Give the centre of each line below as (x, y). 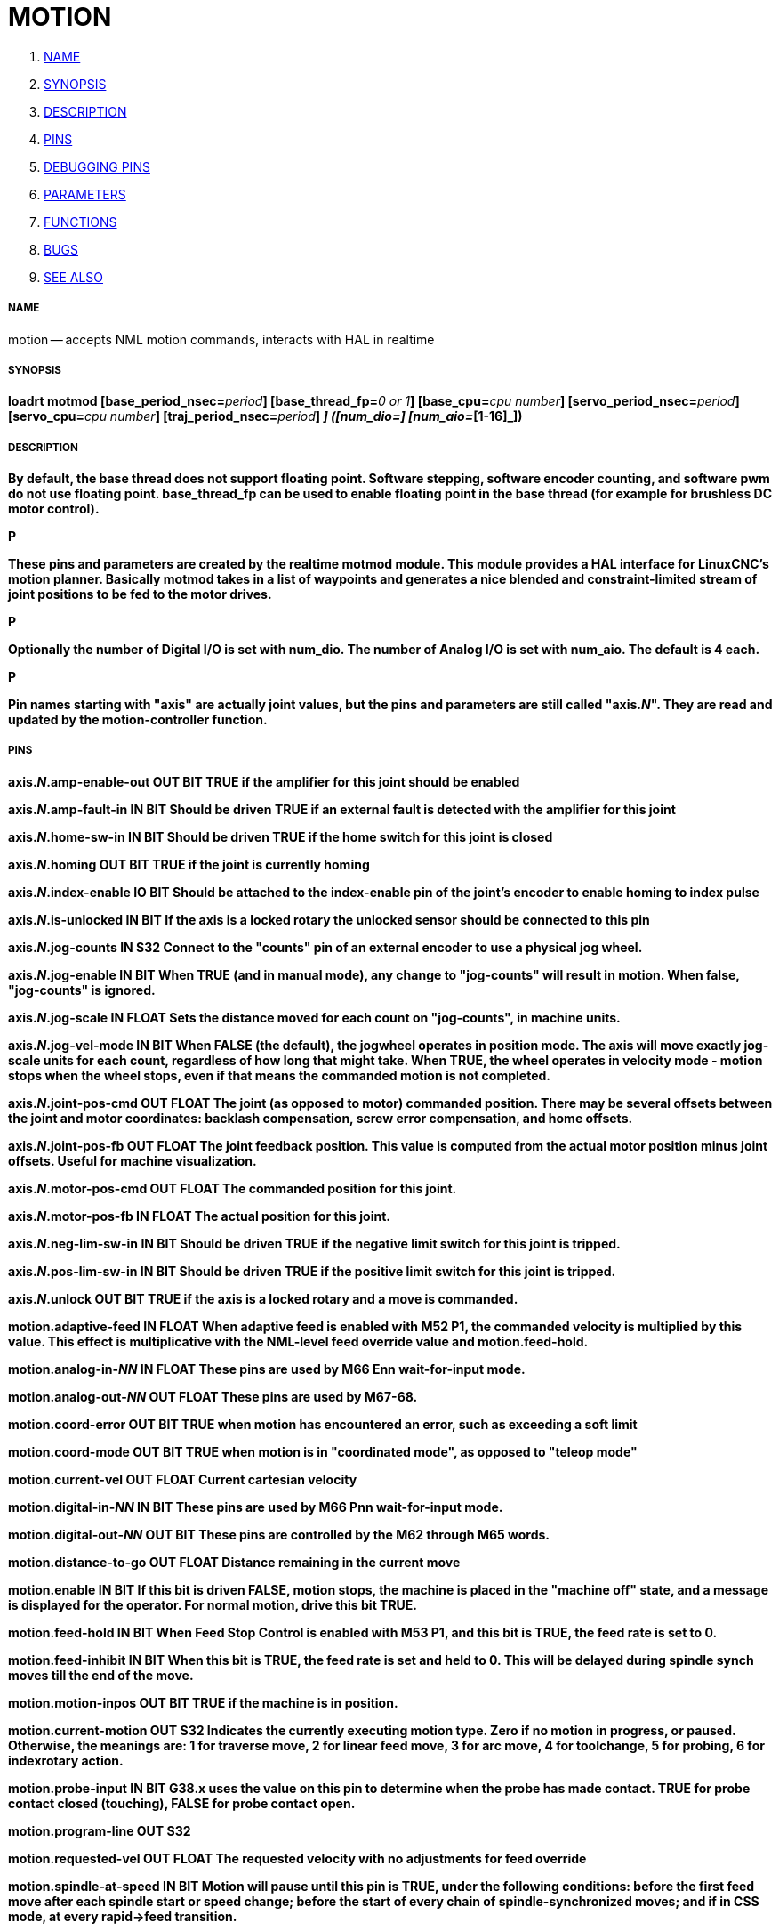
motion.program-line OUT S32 (100, 1830)
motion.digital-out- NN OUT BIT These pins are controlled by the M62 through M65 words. (279, 1534)
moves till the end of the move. (101, 1675)
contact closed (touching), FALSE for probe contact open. (182, 1803)
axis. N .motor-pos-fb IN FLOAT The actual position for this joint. (199, 1216)
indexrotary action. (66, 1760)
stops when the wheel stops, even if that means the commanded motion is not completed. (279, 1075)
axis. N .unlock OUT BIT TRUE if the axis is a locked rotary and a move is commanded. (263, 1298)
